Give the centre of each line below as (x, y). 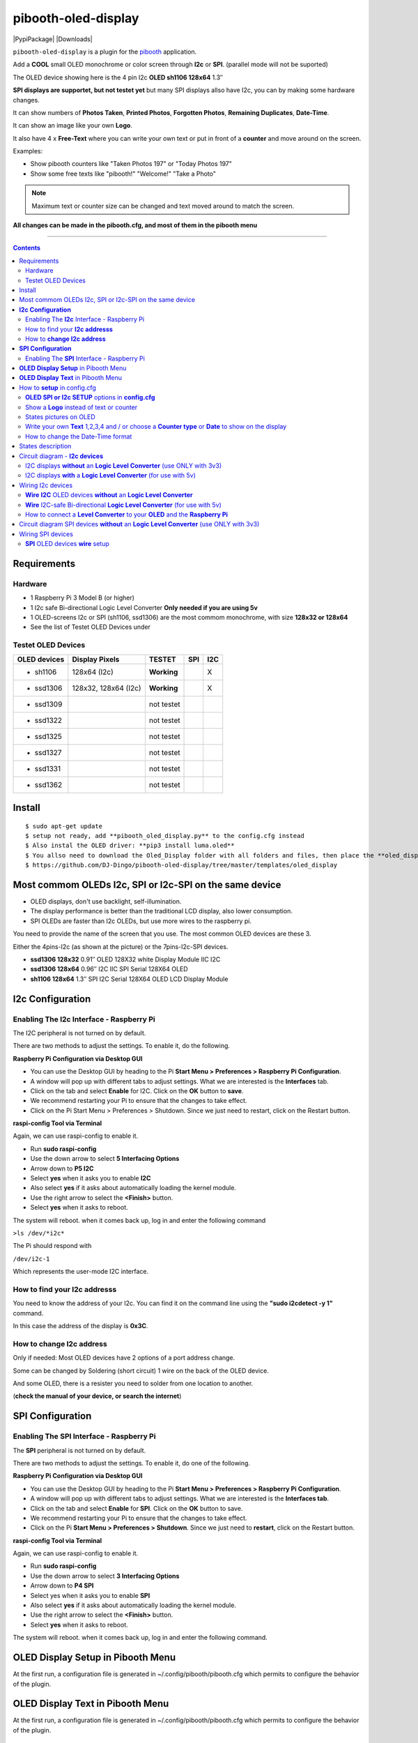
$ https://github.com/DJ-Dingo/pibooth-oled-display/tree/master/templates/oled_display (181, 865)
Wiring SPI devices (46, 534)
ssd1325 (48, 736)
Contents (27, 248)
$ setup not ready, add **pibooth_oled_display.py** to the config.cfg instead (165, 836)
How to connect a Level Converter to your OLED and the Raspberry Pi (127, 514)
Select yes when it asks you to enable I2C (91, 1178)
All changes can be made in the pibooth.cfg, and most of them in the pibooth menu (135, 225)
